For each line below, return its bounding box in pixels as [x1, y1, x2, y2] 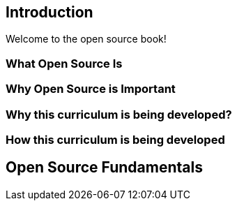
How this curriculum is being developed [6, 132, 225, 147]
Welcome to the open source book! [6, 33, 167, 45]
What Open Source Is [6, 56, 123, 71]
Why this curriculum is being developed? [6, 107, 232, 122]
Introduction [6, 3, 93, 21]
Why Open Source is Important [6, 82, 176, 96]
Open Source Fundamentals [6, 159, 203, 177]
